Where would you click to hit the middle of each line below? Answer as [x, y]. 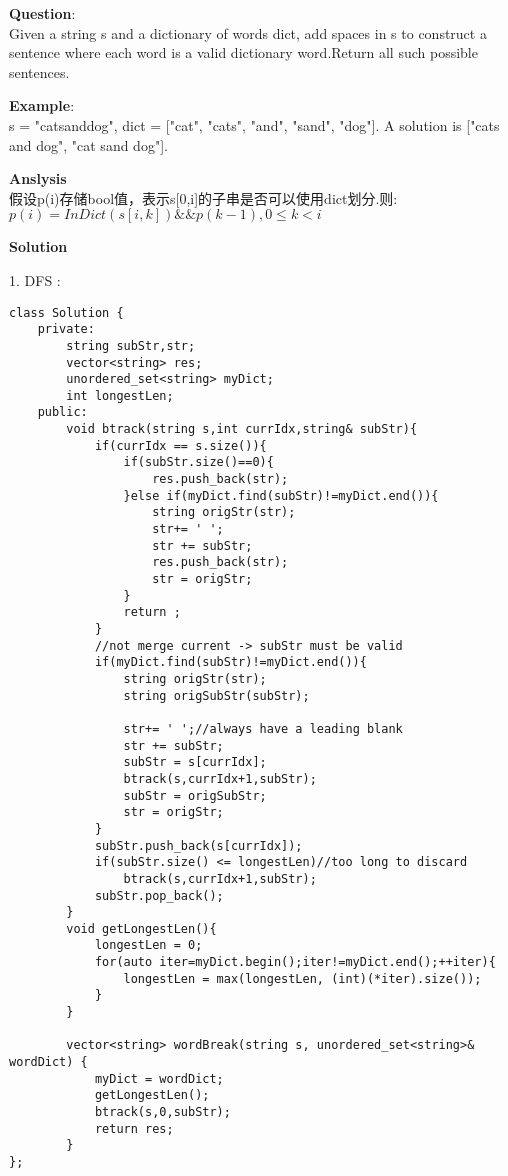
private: [66, 329]
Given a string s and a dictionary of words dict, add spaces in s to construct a [248, 32]
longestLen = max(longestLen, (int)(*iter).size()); [302, 978]
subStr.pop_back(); [159, 895]
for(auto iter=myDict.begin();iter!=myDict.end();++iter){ [295, 962]
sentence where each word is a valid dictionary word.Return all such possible [243, 52]
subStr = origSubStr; [195, 795]
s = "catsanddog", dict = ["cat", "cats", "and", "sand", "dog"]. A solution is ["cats [254, 124]
